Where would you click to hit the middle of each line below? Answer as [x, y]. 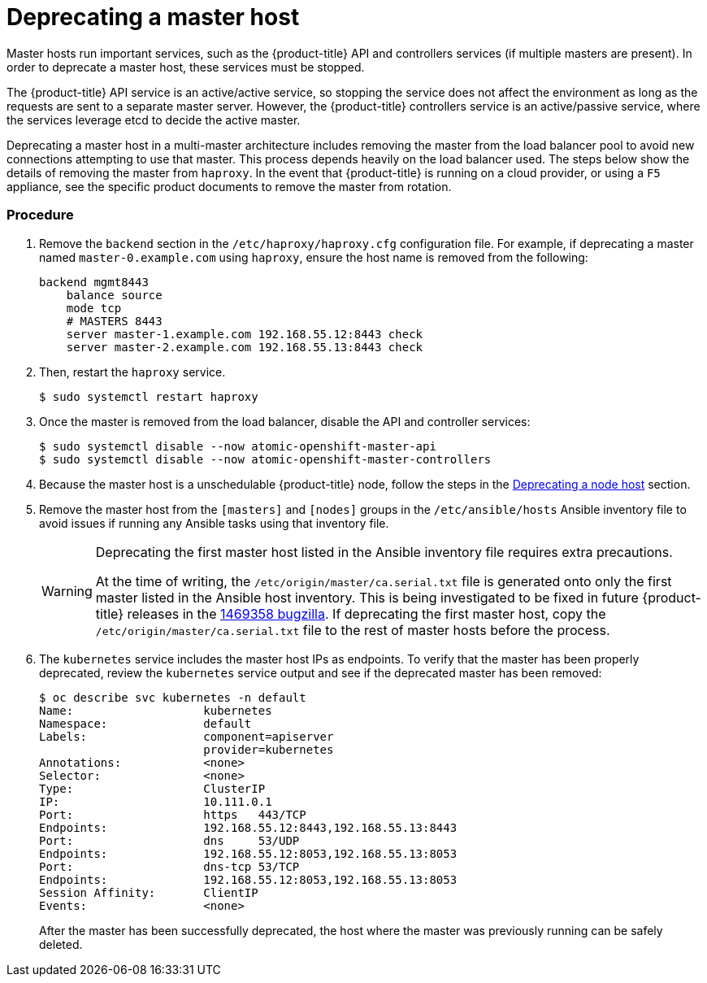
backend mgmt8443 [94, 282]
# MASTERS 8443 [114, 321]
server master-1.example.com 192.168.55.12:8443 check [245, 334]
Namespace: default [145, 723]
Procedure [40, 215]
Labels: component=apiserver [187, 736]
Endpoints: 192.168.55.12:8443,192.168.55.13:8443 [248, 827]
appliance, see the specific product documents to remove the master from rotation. [229, 186]
